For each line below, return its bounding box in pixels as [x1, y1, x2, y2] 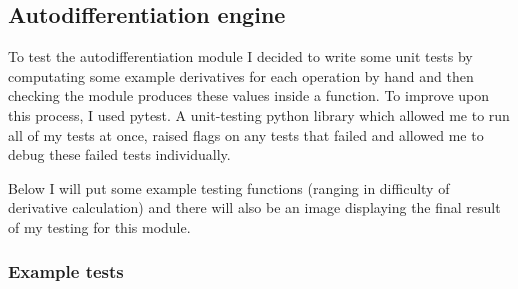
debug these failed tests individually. [8, 144, 231, 165]
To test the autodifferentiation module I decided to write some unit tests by [8, 46, 473, 67]
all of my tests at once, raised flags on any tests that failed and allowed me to [8, 124, 484, 145]
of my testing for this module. [8, 216, 191, 237]
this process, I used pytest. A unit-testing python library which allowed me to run [8, 104, 510, 125]
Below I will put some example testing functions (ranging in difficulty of [8, 177, 450, 198]
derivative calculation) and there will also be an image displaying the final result [8, 197, 501, 218]
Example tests [8, 259, 124, 284]
